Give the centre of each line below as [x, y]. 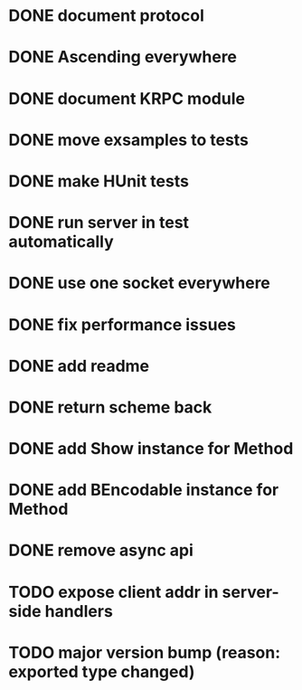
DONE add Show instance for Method [151, 449]
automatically [61, 242]
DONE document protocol [106, 16]
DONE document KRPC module [127, 98]
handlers [79, 611]
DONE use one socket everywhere [139, 284]
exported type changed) [102, 671]
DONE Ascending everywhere [123, 57]
